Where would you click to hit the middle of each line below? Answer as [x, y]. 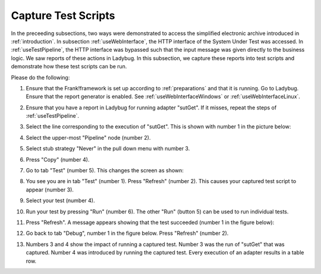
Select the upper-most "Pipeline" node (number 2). [88, 137]
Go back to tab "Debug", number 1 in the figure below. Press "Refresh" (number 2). [127, 233]
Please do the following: [40, 77]
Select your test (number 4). [60, 201]
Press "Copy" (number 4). [58, 159]
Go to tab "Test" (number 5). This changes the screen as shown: [105, 171]
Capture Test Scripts [63, 15]
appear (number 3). [50, 190]
